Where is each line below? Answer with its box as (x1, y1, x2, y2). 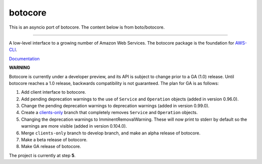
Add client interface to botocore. (21, 89, 86, 95)
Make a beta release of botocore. (21, 137, 88, 143)
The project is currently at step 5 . (9, 152, 76, 158)
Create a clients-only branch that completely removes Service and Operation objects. (21, 110, 198, 115)
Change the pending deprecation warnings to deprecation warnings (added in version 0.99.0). (21, 103, 210, 109)
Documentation (9, 56, 40, 62)
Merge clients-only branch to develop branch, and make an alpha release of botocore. (21, 130, 201, 136)
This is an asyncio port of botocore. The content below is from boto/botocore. (9, 24, 165, 30)
